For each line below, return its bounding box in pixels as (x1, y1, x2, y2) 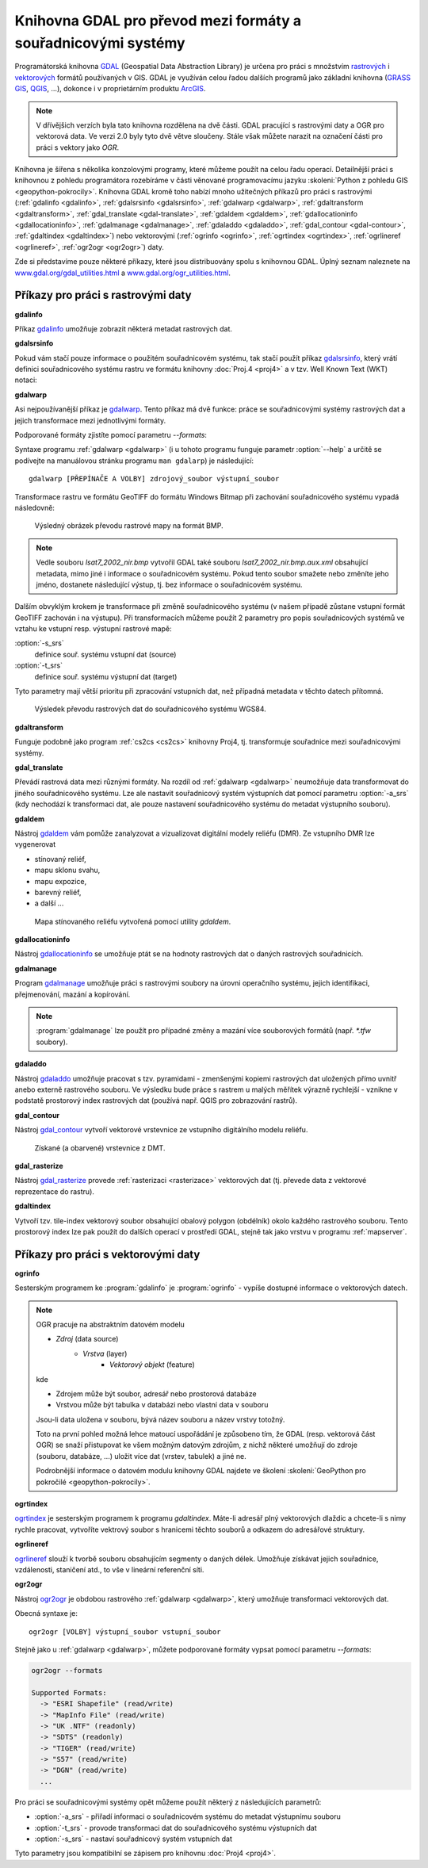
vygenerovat (14, 840, 56, 849)
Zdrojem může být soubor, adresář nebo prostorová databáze (55, 1388, 257, 1399)
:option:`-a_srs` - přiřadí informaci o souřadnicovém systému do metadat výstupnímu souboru (34, 1812, 341, 1821)
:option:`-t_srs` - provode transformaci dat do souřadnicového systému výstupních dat (34, 1823, 317, 1832)
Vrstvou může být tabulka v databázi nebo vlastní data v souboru (55, 1400, 269, 1410)
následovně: (14, 503, 55, 512)
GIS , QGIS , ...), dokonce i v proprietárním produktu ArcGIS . (14, 84, 206, 94)
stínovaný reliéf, (34, 854, 86, 863)
